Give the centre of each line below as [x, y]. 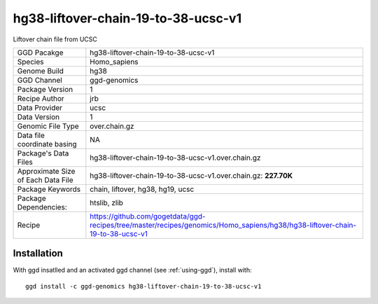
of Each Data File [45, 180]
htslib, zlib [107, 202]
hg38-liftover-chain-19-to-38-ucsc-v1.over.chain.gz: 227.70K [191, 175]
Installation [38, 253]
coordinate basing [47, 144]
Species [30, 62]
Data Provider [40, 107]
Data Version [38, 117]
